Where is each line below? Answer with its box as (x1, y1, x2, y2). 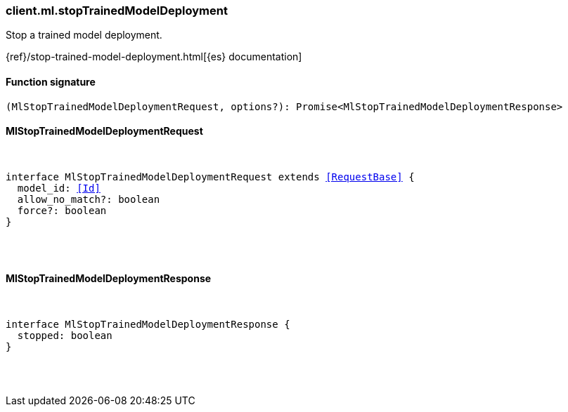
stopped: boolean (17, 330, 112, 342)
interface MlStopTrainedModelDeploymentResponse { (6, 319, 290, 331)
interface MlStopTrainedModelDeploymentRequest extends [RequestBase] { (6, 171, 415, 182)
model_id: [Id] (17, 182, 101, 194)
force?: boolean (17, 204, 107, 216)
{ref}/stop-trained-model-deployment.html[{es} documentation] (6, 51, 302, 63)
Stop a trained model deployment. (6, 29, 162, 41)
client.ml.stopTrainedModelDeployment (6, 4, 228, 18)
